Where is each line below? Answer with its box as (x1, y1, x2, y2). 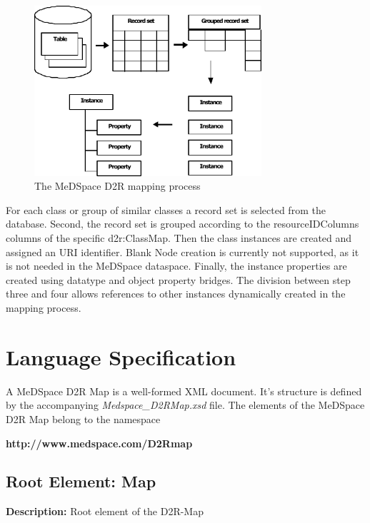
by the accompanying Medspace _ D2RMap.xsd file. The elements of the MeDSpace (6, 397, 365, 412)
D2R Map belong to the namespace (6, 411, 161, 426)
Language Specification (6, 342, 236, 371)
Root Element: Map (6, 470, 156, 492)
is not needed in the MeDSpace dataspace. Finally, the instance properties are (6, 258, 347, 273)
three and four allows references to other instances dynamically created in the (6, 286, 346, 301)
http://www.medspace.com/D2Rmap (6, 435, 193, 450)
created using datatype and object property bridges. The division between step (6, 272, 351, 287)
